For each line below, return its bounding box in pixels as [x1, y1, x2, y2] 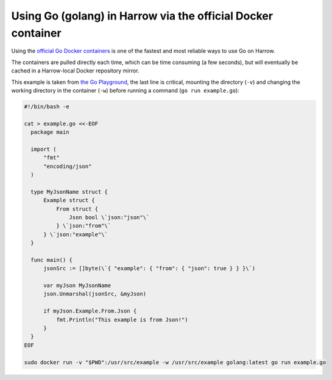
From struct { [55, 205, 99, 213]
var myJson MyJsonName [43, 282, 111, 289]
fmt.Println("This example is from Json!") [55, 316, 188, 323]
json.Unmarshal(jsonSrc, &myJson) [43, 290, 146, 298]
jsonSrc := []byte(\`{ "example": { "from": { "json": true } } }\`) [43, 265, 256, 272]
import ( [30, 146, 57, 152]
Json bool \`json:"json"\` [69, 214, 150, 220]
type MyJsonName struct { [30, 188, 108, 195]
